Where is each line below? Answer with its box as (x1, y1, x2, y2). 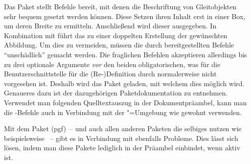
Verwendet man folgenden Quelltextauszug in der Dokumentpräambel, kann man (4, 97, 247, 107)
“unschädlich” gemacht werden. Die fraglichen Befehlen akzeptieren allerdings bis (4, 49, 247, 59)
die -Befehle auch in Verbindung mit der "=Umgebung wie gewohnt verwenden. (4, 107, 242, 117)
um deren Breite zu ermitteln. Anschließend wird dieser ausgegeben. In (4, 21, 217, 31)
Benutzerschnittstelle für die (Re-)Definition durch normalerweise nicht (4, 69, 217, 79)
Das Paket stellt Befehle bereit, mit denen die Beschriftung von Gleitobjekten (4, 1, 237, 11)
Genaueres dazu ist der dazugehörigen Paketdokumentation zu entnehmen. (4, 88, 228, 98)
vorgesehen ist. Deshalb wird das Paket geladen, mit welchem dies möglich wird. (4, 78, 245, 88)
